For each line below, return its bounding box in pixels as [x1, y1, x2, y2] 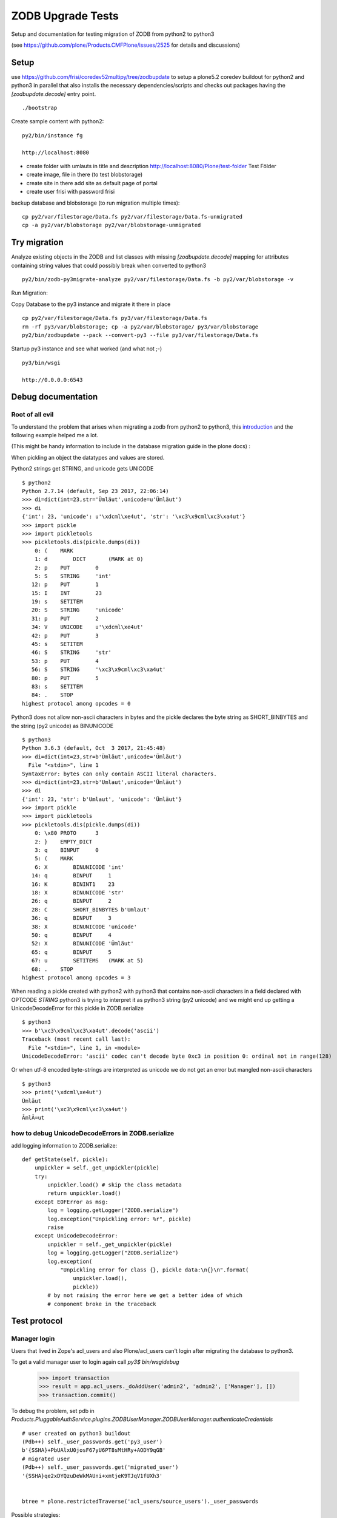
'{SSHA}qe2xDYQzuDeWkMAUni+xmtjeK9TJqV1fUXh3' [22, 1472, 163, 1479]
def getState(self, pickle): [22, 1156, 108, 1163]
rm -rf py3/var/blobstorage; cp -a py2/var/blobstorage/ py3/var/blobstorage [22, 323, 259, 330]
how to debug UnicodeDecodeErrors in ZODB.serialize [11, 1129, 175, 1138]
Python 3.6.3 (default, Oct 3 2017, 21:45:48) [22, 744, 166, 752]
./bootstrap [22, 104, 58, 112]
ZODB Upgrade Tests [11, 9, 119, 22]
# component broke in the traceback [47, 1300, 157, 1307]
